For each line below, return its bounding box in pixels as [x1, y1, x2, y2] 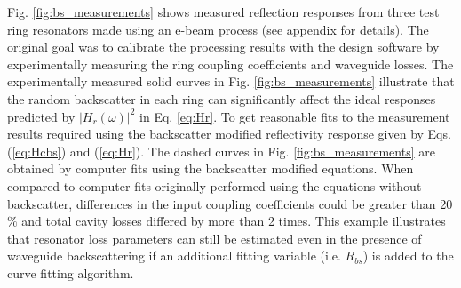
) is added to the [362, 246, 454, 265]
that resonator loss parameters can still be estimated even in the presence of [7, 228, 422, 247]
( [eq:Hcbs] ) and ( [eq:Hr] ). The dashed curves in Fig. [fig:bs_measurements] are [7, 141, 435, 160]
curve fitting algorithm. [7, 263, 134, 282]
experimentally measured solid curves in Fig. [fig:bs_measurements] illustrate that [7, 72, 455, 91]
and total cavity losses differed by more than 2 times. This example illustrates [21, 212, 446, 230]
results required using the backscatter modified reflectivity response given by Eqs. [7, 124, 451, 143]
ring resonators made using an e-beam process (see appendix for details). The [7, 20, 429, 38]
